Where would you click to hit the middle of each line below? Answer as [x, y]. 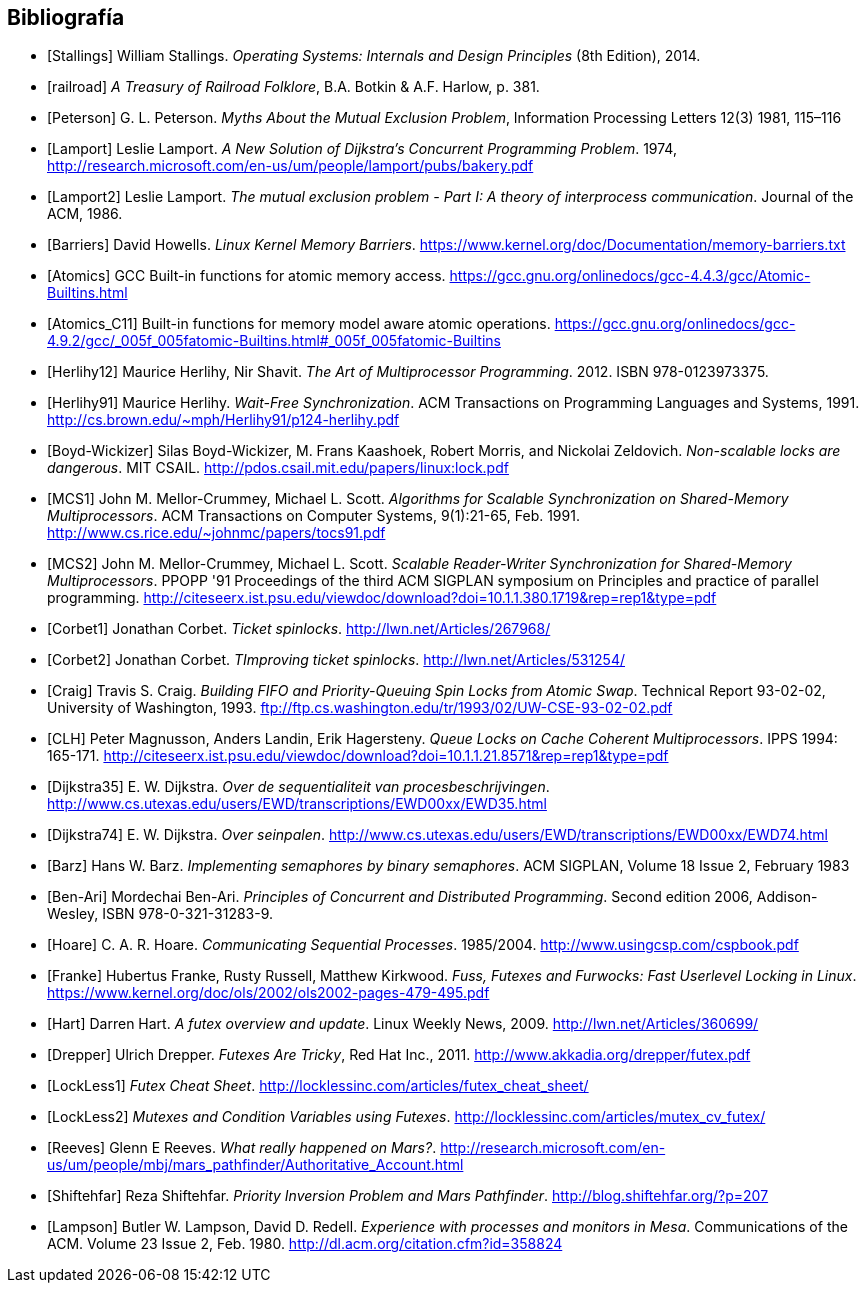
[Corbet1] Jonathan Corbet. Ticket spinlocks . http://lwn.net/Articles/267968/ [299, 629]
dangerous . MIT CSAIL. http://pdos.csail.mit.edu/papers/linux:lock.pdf [278, 468]
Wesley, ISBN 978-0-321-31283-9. [160, 914]
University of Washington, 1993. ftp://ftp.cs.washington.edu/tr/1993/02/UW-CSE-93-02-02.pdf [360, 708]
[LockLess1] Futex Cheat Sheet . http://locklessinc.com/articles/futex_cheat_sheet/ [318, 1086]
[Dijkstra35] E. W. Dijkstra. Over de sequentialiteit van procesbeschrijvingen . [298, 787]
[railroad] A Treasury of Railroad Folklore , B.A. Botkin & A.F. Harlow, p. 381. [293, 87]
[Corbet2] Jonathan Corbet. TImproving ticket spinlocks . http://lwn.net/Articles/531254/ [336, 660]
